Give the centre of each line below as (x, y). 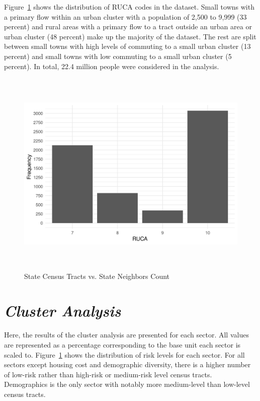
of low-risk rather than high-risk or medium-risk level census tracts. (108, 374)
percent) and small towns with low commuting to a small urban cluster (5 (118, 56)
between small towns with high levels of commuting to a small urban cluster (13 (127, 46)
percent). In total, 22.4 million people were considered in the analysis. (112, 66)
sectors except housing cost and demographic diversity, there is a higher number (127, 364)
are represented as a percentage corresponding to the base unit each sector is (122, 345)
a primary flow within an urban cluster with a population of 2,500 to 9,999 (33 (125, 16)
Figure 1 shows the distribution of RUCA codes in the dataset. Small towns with (129, 7)
